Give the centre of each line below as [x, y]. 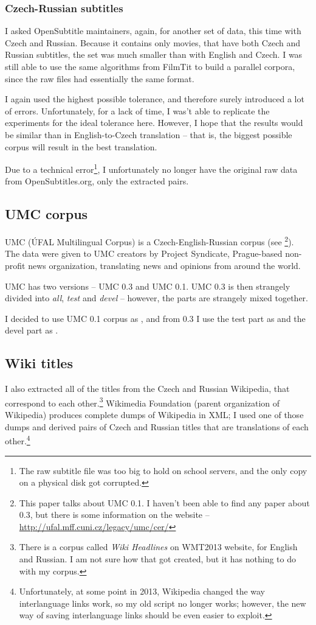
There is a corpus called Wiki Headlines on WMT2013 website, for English [158, 547]
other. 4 [18, 440]
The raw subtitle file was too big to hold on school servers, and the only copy [163, 470]
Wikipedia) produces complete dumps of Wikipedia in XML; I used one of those [154, 415]
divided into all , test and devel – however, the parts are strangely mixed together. [156, 298]
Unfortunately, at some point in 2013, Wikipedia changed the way [142, 591]
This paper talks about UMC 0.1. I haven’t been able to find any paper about [164, 502]
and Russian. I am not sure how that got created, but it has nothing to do [157, 559]
